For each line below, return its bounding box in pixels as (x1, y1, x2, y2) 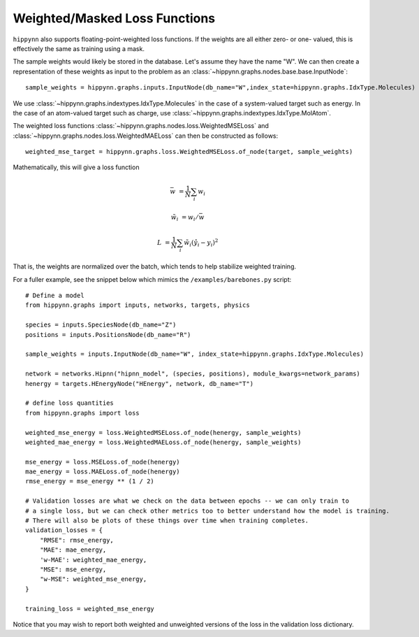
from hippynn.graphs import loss (25, 409, 140, 417)
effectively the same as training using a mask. (13, 44, 145, 52)
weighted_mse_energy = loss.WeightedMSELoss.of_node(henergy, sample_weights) (25, 429, 302, 436)
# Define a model (25, 292, 84, 300)
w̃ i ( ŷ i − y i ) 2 (184, 237, 219, 248)
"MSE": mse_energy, (39, 566, 107, 573)
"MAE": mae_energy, (39, 546, 107, 554)
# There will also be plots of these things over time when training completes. (25, 517, 309, 524)
